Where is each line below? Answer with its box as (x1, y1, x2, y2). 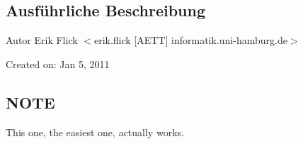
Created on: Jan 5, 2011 (6, 56, 110, 71)
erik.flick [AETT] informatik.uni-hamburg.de (93, 33, 287, 48)
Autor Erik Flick (6, 33, 78, 48)
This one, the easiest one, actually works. (6, 124, 184, 139)
